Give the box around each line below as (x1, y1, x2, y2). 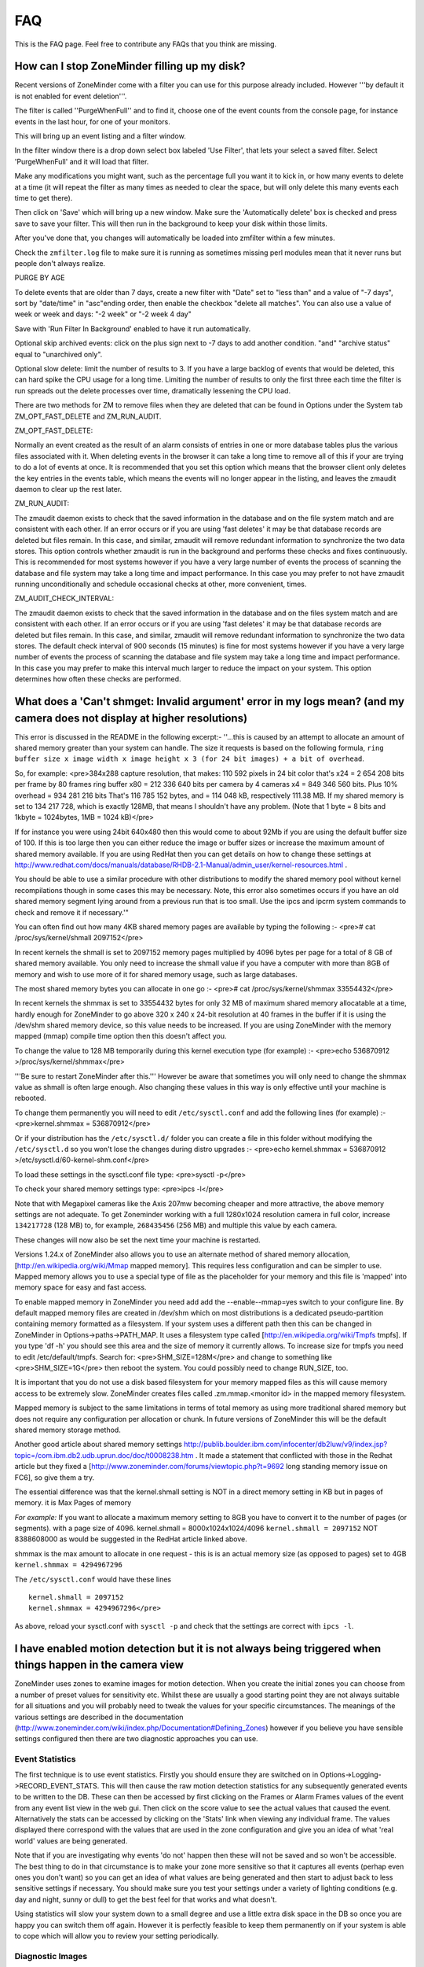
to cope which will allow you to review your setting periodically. (14, 1931, 219, 1940)
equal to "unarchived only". (14, 349, 103, 359)
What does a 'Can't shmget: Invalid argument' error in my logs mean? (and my (14, 695, 404, 708)
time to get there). (14, 193, 73, 202)
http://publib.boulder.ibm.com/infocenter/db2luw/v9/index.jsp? (183, 1440, 388, 1449)
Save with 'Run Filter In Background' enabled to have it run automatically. (14, 323, 251, 334)
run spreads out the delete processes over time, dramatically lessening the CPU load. (14, 386, 291, 395)
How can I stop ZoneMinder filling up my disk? (14, 60, 247, 73)
